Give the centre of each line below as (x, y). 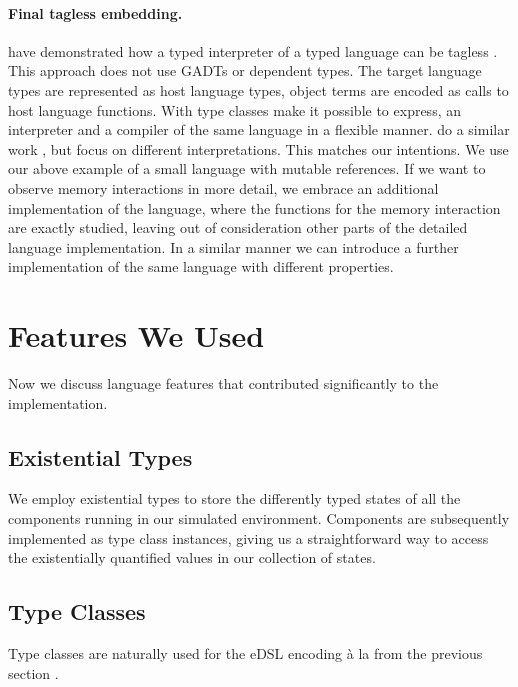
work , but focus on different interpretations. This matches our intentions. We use (258, 148)
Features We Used (136, 335)
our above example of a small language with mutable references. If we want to (247, 168)
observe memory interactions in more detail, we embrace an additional (223, 187)
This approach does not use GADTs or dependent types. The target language (245, 70)
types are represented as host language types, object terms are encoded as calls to (258, 89)
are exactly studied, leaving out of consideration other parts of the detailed (238, 227)
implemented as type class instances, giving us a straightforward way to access (248, 537)
